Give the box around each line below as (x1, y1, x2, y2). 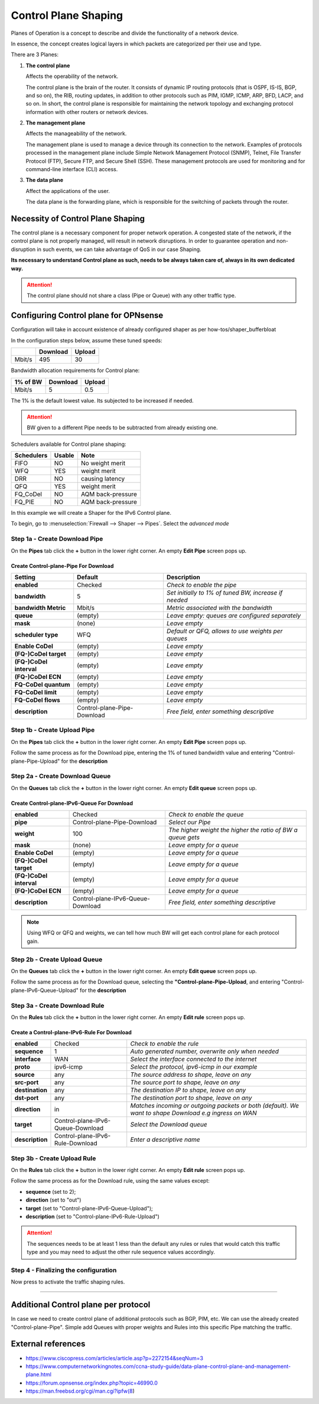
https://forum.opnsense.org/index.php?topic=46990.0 (25, 1379, 158, 1386)
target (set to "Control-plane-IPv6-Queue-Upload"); (25, 1204, 153, 1212)
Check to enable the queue (168, 811, 244, 819)
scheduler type (14, 631, 58, 639)
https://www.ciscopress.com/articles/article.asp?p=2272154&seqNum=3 (25, 1354, 204, 1361)
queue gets (168, 833, 200, 841)
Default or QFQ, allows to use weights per (166, 627, 283, 635)
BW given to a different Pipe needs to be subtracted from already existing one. (27, 424, 218, 431)
